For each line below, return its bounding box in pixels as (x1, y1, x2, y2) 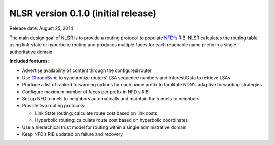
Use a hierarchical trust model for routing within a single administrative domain (22, 124, 187, 130)
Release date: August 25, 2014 (9, 25, 74, 31)
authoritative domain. (9, 49, 54, 55)
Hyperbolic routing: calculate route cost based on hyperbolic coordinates (35, 117, 188, 123)
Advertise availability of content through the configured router (22, 67, 152, 74)
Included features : (9, 58, 49, 64)
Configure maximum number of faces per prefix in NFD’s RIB (22, 89, 149, 95)
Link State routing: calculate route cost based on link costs (35, 110, 157, 116)
